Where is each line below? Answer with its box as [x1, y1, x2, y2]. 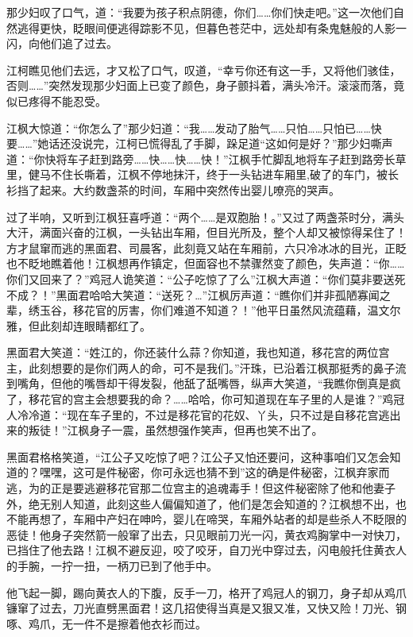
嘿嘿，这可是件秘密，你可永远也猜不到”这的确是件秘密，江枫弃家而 [39, 464, 390, 481]
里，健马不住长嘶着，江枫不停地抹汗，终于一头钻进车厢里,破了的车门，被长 [6, 166, 399, 183]
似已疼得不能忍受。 [6, 92, 106, 109]
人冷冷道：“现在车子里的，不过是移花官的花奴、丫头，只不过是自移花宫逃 [6, 406, 390, 423]
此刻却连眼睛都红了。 [39, 317, 151, 334]
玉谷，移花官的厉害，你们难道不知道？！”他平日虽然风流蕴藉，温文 [39, 302, 390, 318]
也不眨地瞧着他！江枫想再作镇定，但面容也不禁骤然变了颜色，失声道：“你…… [6, 255, 405, 272]
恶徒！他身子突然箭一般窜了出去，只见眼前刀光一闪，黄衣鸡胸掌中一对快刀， [6, 526, 407, 542]
